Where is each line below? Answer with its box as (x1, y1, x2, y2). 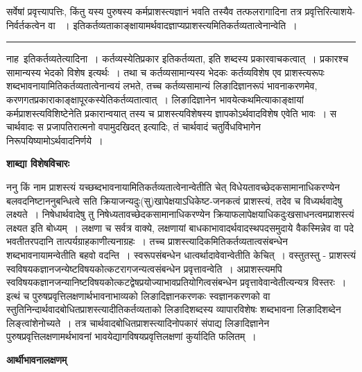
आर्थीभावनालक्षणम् (6, 353, 67, 367)
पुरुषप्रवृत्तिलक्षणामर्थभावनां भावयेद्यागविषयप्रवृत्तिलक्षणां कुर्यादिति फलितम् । (6, 329, 257, 344)
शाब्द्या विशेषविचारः (6, 156, 70, 171)
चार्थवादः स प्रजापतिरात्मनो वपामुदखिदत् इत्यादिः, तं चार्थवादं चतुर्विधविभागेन (6, 119, 261, 134)
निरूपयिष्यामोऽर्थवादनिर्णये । (6, 133, 103, 147)
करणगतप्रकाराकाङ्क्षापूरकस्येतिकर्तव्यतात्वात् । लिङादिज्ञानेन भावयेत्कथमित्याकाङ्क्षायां (6, 92, 304, 106)
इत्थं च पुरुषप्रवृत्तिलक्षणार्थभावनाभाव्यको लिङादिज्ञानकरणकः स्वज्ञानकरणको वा (6, 288, 270, 303)
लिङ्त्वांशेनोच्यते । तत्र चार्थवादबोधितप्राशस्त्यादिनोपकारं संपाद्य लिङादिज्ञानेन (6, 315, 270, 330)
